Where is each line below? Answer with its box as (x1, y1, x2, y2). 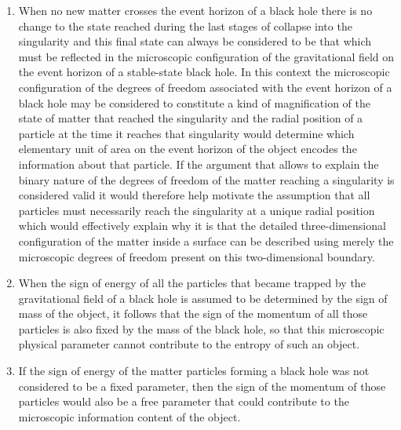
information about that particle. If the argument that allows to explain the (18, 155, 379, 172)
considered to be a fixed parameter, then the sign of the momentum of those (18, 377, 386, 394)
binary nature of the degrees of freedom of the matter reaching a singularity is (18, 171, 395, 188)
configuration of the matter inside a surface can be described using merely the (18, 232, 394, 249)
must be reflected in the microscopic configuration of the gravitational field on (18, 48, 395, 64)
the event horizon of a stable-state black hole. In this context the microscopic (18, 64, 390, 80)
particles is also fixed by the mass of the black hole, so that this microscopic (18, 320, 385, 337)
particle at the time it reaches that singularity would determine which (18, 125, 355, 141)
